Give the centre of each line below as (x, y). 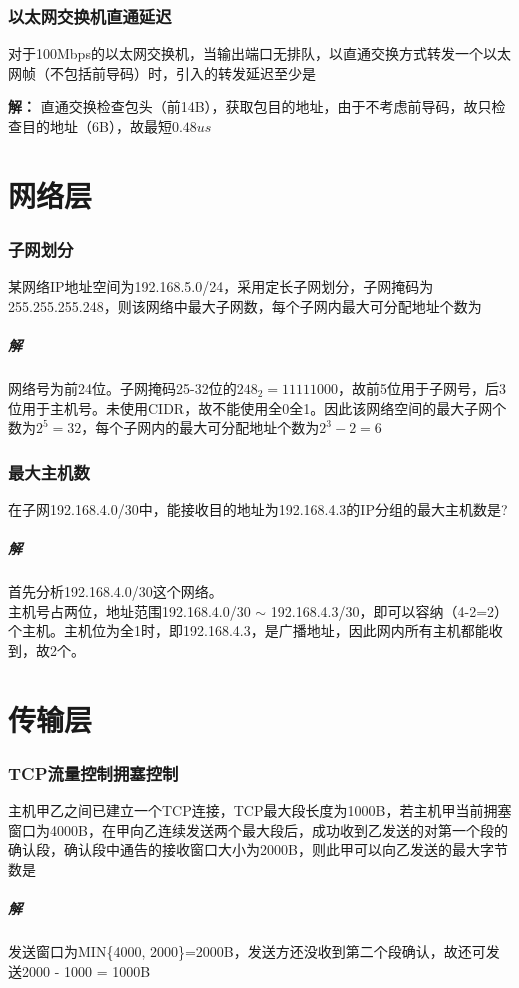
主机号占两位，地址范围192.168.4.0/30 (129, 610)
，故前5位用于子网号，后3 (422, 387)
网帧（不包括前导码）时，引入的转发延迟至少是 (162, 72)
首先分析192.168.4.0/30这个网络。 (115, 591)
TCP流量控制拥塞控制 (93, 772)
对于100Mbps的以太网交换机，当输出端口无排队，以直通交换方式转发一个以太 (259, 53)
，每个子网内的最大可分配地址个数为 (200, 427)
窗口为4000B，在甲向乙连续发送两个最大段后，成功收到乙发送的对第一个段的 (258, 829)
